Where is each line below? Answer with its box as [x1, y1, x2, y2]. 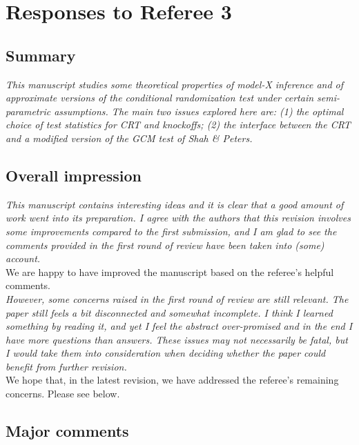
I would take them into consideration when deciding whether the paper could [6, 346, 326, 360]
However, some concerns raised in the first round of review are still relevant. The [6, 291, 349, 306]
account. [6, 251, 41, 266]
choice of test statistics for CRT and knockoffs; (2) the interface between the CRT [6, 117, 351, 132]
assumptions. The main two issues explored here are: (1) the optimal [54, 103, 344, 118]
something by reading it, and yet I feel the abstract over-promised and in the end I [6, 319, 353, 333]
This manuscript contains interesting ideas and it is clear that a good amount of [6, 197, 344, 211]
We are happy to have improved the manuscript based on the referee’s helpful [6, 264, 334, 279]
